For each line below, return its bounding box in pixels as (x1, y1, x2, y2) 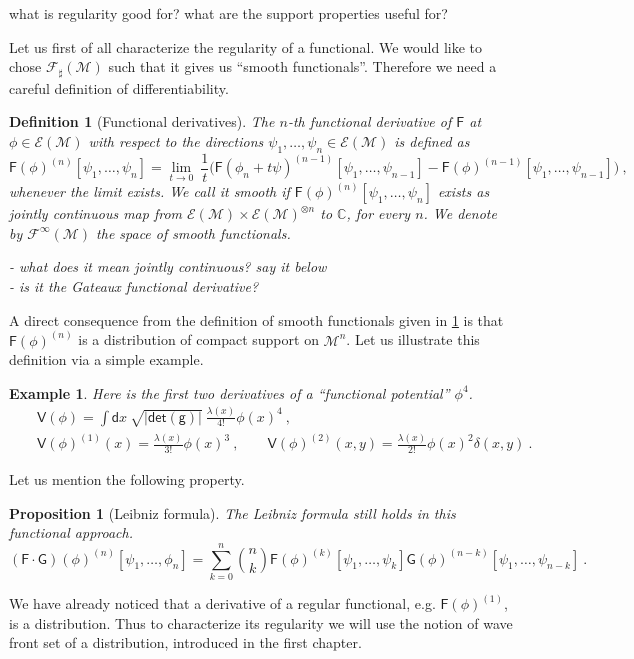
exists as (437, 181, 490, 202)
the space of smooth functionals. (96, 222, 291, 243)
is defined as (394, 130, 470, 151)
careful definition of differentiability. (9, 77, 229, 98)
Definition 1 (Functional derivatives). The (9, 111, 275, 132)
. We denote (423, 203, 497, 224)
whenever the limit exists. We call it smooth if (9, 181, 290, 202)
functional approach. (9, 522, 133, 543)
